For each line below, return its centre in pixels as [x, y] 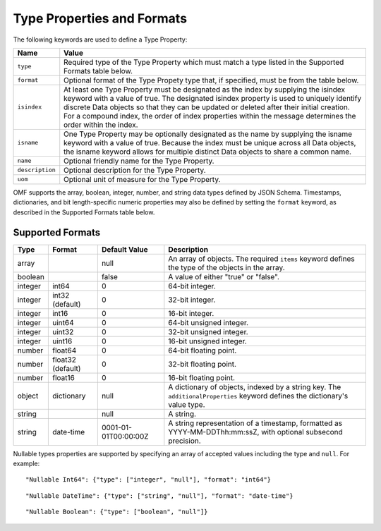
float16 [64, 377]
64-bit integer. [192, 286]
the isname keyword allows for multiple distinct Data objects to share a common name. [208, 152]
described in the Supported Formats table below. [84, 212]
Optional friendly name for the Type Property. [139, 161]
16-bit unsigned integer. [207, 341]
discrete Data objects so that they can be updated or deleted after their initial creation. [207, 107]
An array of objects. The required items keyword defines [262, 259]
